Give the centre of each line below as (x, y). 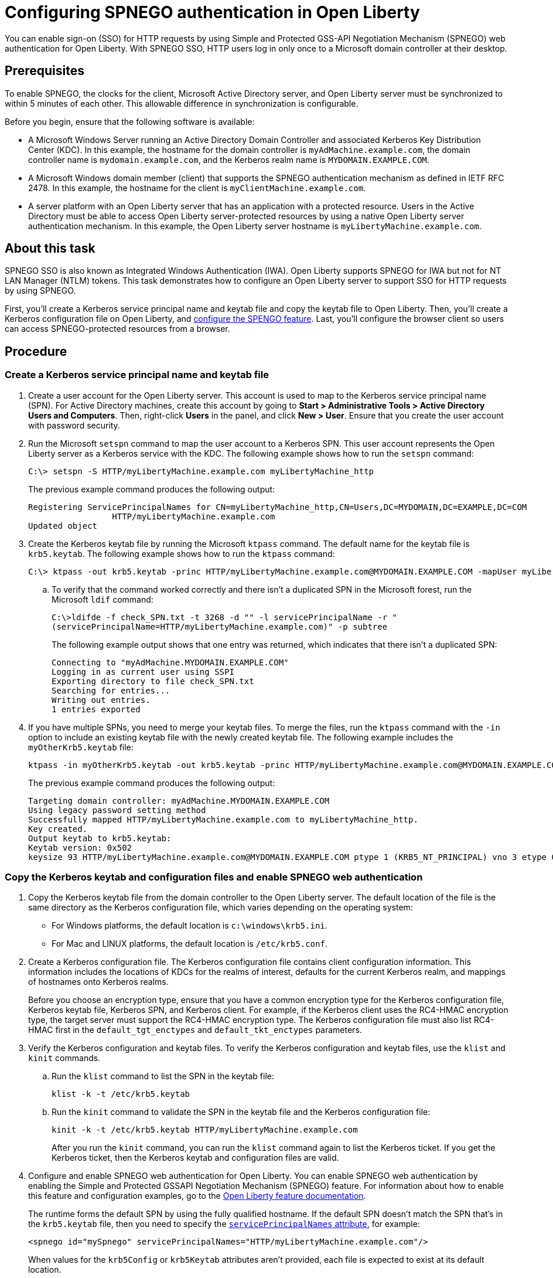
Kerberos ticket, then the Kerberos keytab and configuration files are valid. (195, 1158)
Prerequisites (45, 71)
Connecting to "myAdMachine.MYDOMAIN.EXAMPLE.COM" (170, 662)
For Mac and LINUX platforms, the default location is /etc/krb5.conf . (190, 944)
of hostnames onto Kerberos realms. (98, 982)
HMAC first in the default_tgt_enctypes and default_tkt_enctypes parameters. (195, 1030)
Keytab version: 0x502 (80, 847)
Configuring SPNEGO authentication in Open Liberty (212, 12)
